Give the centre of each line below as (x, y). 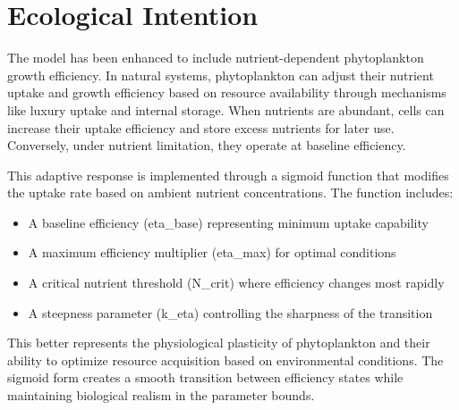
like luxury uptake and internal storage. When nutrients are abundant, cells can (226, 109)
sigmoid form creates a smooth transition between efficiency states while (205, 377)
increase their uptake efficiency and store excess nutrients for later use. (201, 127)
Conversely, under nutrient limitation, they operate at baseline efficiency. (207, 145)
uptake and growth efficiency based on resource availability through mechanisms (227, 92)
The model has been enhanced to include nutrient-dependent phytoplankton (216, 58)
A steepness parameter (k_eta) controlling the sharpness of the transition (230, 312)
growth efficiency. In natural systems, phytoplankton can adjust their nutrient (221, 75)
